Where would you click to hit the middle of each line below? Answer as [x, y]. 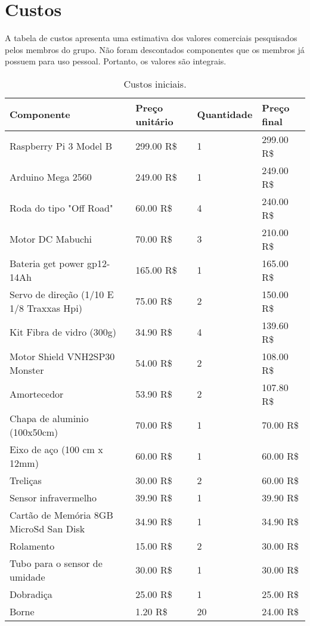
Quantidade [225, 114]
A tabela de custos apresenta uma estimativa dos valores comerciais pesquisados [151, 38]
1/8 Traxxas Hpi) [46, 308]
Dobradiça [31, 594]
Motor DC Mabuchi [51, 239]
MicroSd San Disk [47, 528]
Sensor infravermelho [53, 497]
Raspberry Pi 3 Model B [61, 146]
